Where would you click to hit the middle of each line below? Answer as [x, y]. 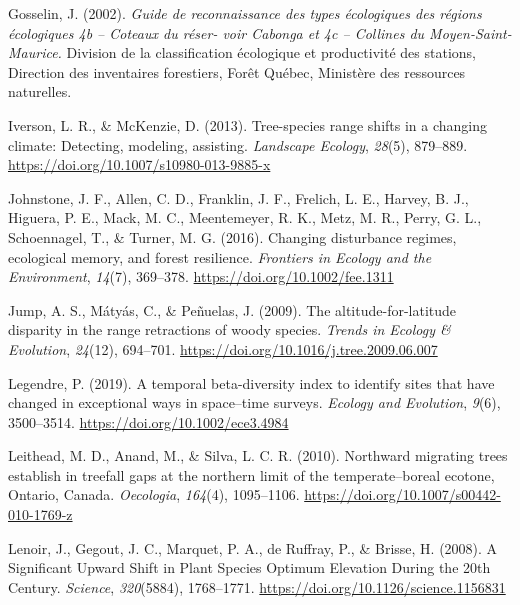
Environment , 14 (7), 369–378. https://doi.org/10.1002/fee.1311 [201, 276]
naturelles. [40, 91]
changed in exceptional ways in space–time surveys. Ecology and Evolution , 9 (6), [254, 402]
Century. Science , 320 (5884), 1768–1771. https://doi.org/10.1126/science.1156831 [257, 586]
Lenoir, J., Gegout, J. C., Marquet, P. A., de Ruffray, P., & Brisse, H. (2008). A [253, 547]
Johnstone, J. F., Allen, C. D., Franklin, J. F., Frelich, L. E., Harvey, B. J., [238, 197]
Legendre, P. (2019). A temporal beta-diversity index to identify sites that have [251, 382]
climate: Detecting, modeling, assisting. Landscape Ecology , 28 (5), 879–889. [238, 144]
